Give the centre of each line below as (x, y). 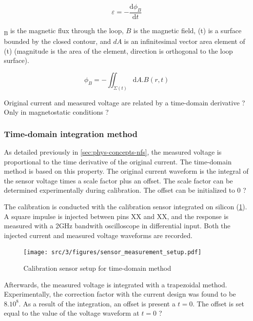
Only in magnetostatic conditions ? (56, 112)
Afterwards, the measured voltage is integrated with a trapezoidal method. (116, 284)
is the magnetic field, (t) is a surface (187, 30)
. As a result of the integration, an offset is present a (97, 303)
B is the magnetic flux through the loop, (64, 31)
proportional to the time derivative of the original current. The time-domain (118, 161)
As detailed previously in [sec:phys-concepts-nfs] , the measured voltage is (113, 152)
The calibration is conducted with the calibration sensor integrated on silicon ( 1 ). (126, 206)
